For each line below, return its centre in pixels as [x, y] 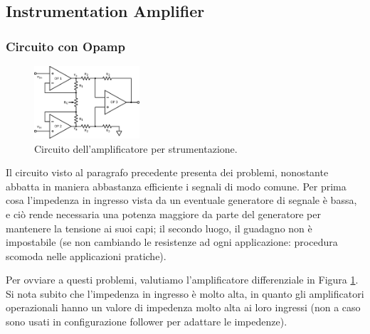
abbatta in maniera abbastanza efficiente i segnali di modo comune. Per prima [176, 186]
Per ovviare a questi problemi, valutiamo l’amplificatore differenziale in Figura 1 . [182, 280]
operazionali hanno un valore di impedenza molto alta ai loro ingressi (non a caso [183, 307]
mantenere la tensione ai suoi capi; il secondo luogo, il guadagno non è [159, 228]
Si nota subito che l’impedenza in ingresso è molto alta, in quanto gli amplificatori [185, 293]
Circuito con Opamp [65, 46]
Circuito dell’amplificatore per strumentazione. [136, 148]
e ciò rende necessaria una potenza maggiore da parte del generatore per [163, 214]
